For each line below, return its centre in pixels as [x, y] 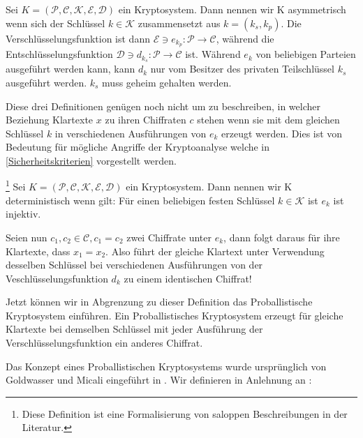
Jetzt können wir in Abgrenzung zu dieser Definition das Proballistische [159, 302]
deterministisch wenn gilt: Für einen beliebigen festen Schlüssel [140, 200]
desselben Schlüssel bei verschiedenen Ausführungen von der [134, 265]
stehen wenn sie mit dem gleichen [268, 120]
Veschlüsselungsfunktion [57, 278]
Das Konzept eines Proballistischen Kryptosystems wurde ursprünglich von [166, 366]
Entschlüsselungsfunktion [59, 54]
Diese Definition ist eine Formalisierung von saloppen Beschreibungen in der [185, 413]
